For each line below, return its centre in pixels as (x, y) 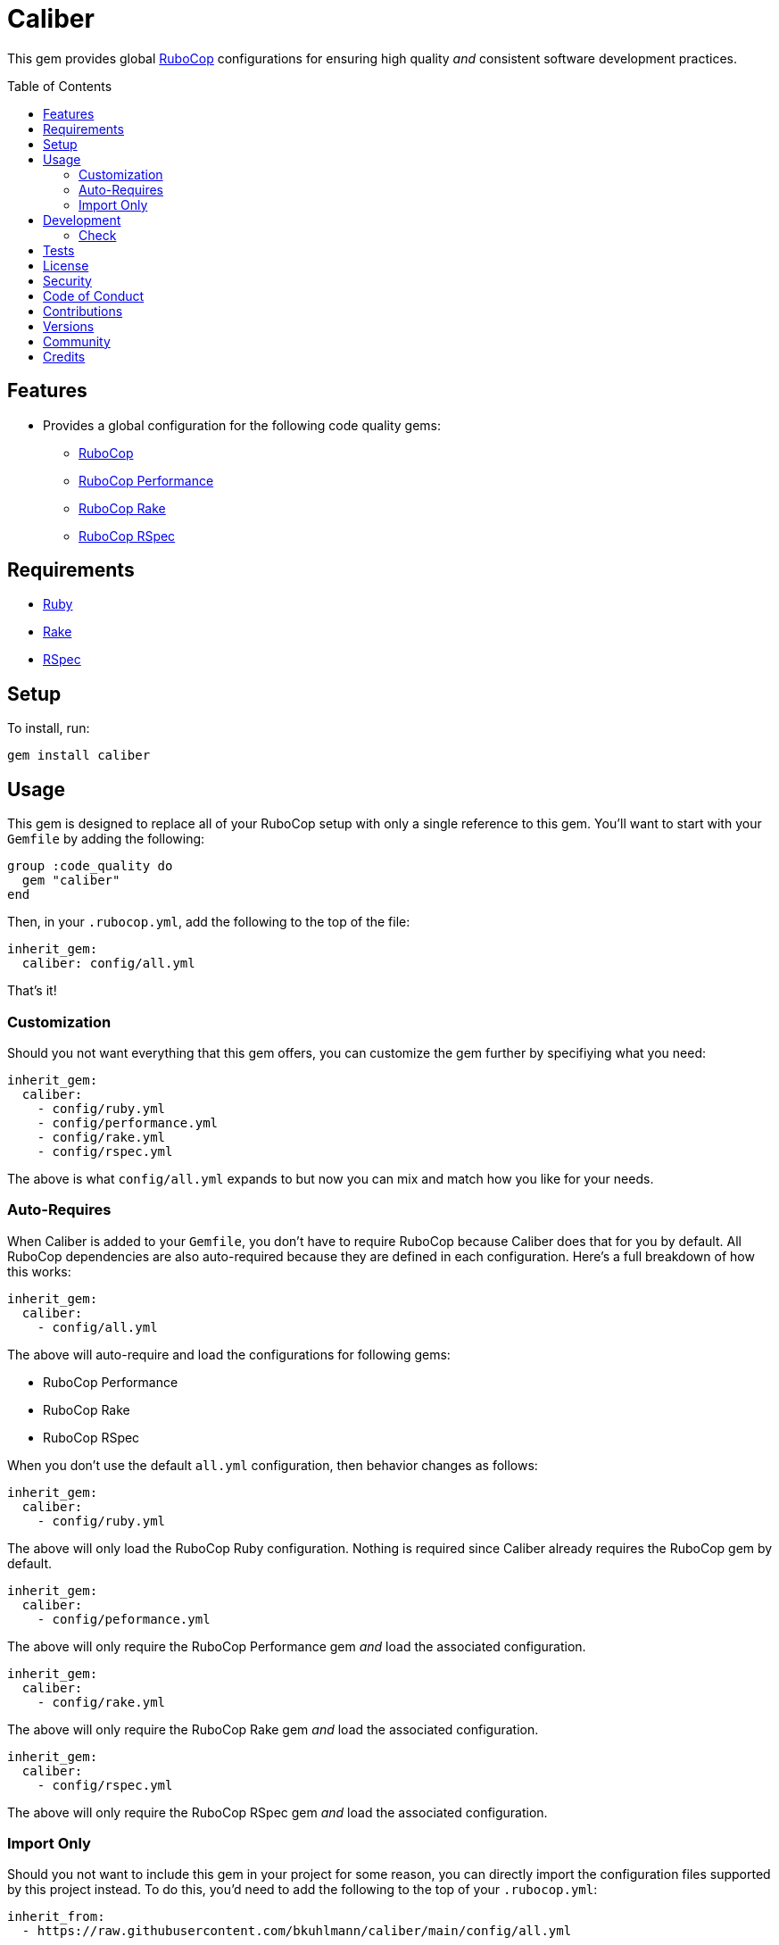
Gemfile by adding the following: (106, 839)
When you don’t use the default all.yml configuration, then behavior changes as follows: (273, 1465)
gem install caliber (79, 756)
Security (67, 280)
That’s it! (32, 991)
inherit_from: (56, 1917)
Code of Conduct (94, 295)
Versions (69, 326)
